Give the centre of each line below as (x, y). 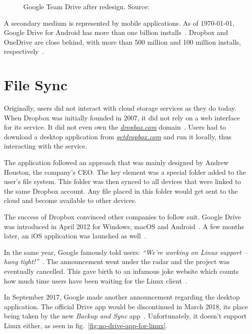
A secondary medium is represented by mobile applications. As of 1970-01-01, (119, 23)
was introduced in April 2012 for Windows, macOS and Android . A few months (124, 226)
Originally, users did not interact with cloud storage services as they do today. (120, 108)
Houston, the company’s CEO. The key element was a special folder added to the (125, 172)
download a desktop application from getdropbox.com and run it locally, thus (118, 136)
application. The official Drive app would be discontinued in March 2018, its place (126, 306)
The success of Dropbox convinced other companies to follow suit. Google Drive (123, 217)
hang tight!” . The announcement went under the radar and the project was (117, 261)
